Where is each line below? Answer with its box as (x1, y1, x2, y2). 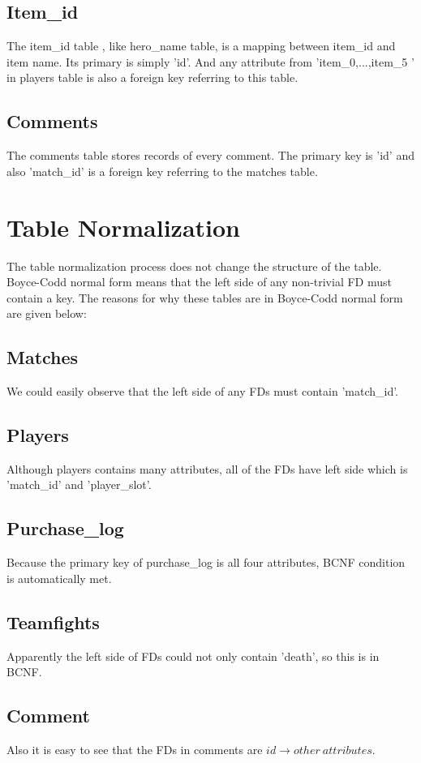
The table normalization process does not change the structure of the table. (6, 257, 382, 274)
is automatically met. (6, 569, 112, 586)
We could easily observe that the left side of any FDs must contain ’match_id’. (6, 383, 399, 400)
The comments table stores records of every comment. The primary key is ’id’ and (6, 147, 415, 164)
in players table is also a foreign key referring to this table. (6, 69, 299, 86)
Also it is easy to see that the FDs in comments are (6, 741, 263, 758)
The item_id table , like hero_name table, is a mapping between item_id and (6, 37, 396, 54)
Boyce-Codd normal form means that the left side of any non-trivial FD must (6, 273, 392, 290)
